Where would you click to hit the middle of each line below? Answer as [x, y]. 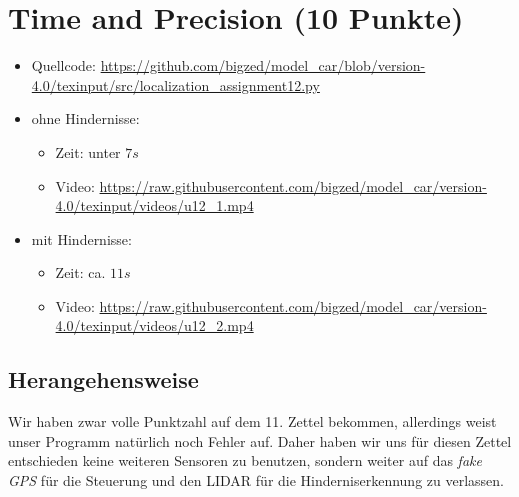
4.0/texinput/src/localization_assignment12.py [175, 84]
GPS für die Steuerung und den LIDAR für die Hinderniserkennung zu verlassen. [256, 480]
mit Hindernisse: [81, 238]
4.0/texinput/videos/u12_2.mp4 [154, 325]
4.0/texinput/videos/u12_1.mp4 [154, 205]
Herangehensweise [103, 379]
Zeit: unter [88, 151]
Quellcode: [63, 65]
